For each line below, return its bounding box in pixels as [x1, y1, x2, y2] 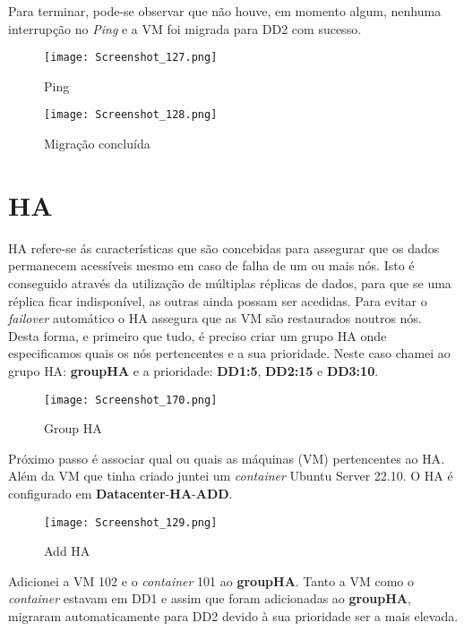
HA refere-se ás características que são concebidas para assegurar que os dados [8, 238, 440, 257]
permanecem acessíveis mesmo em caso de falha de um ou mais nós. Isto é [8, 256, 415, 275]
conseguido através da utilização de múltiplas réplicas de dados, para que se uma [8, 274, 451, 292]
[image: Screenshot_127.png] [44, 51, 218, 64]
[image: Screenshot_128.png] [44, 108, 218, 122]
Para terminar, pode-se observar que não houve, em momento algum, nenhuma [8, 2, 442, 20]
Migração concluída [44, 134, 150, 153]
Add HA [44, 541, 90, 560]
